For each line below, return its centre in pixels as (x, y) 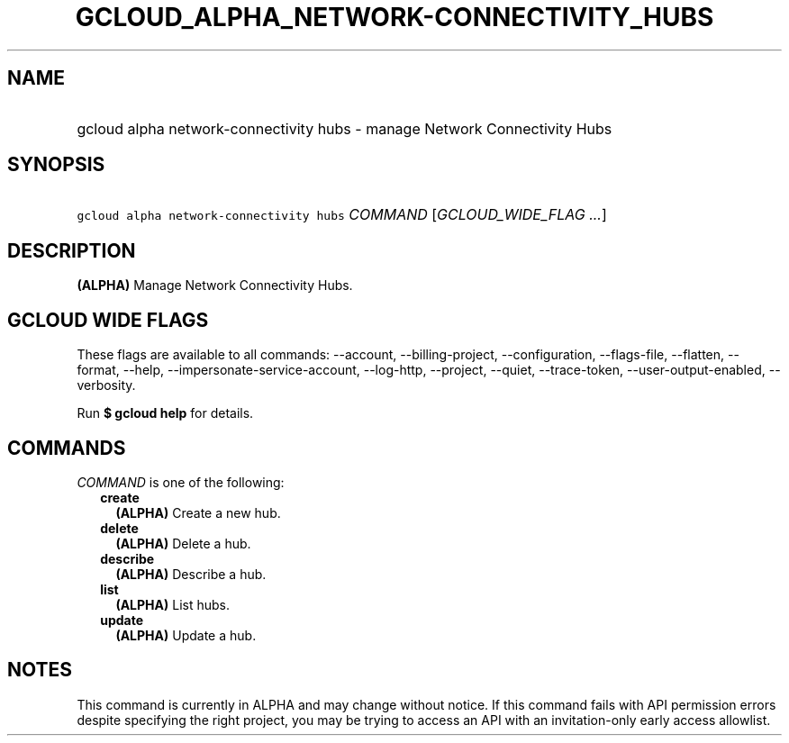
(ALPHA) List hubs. (172, 604)
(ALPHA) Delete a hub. (183, 543)
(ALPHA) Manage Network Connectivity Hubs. (215, 285)
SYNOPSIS (56, 165)
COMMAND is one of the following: (181, 482)
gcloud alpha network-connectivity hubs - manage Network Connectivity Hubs (345, 128)
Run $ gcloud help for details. (165, 413)
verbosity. (106, 385)
